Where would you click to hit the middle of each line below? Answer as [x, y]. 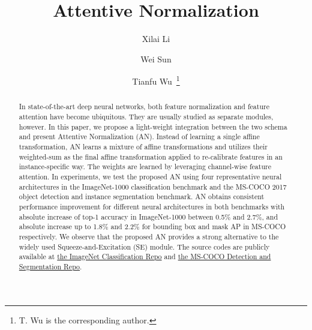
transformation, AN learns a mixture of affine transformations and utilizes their [143, 146]
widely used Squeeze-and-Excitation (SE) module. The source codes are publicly [144, 246]
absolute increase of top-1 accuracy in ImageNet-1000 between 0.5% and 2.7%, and [148, 216]
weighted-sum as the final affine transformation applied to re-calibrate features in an [151, 156]
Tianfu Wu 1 [156, 80]
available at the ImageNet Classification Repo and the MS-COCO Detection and [145, 256]
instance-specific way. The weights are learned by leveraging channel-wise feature [145, 166]
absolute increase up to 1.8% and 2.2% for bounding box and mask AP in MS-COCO [152, 226]
